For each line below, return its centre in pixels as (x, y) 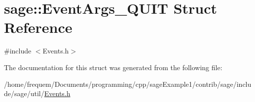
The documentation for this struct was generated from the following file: (113, 67)
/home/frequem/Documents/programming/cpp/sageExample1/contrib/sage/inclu (128, 84)
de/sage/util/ (24, 93)
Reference (38, 27)
